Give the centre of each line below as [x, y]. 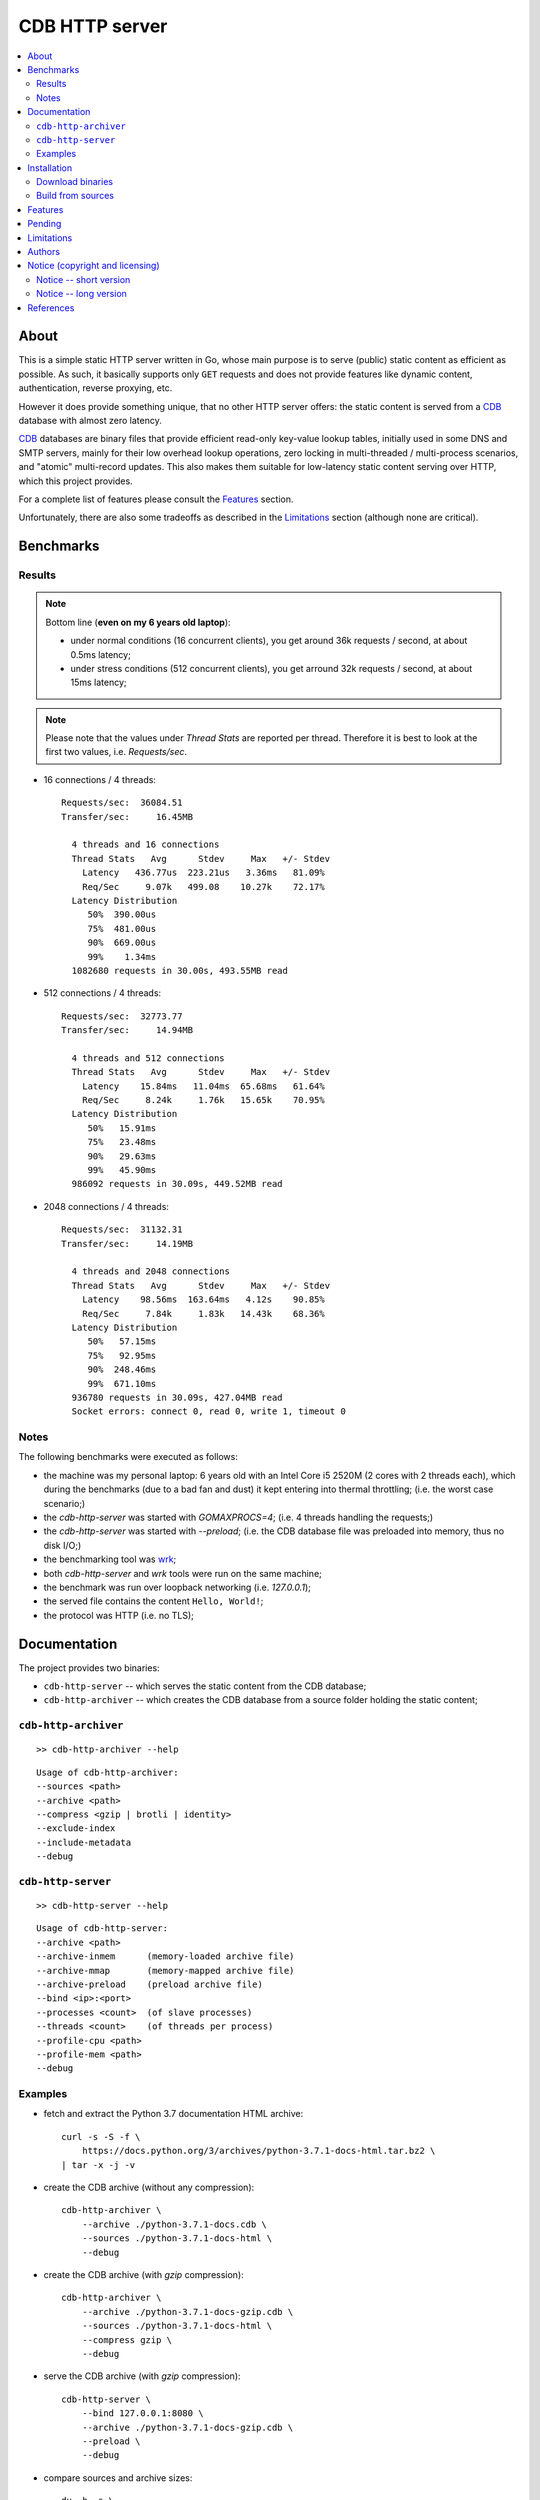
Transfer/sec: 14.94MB [127, 1030]
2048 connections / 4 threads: [106, 1206]
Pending [44, 224]
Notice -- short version [83, 279]
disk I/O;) [62, 1545]
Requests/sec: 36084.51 [122, 803]
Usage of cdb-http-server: [102, 1928]
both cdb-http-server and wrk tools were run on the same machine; [182, 1573]
